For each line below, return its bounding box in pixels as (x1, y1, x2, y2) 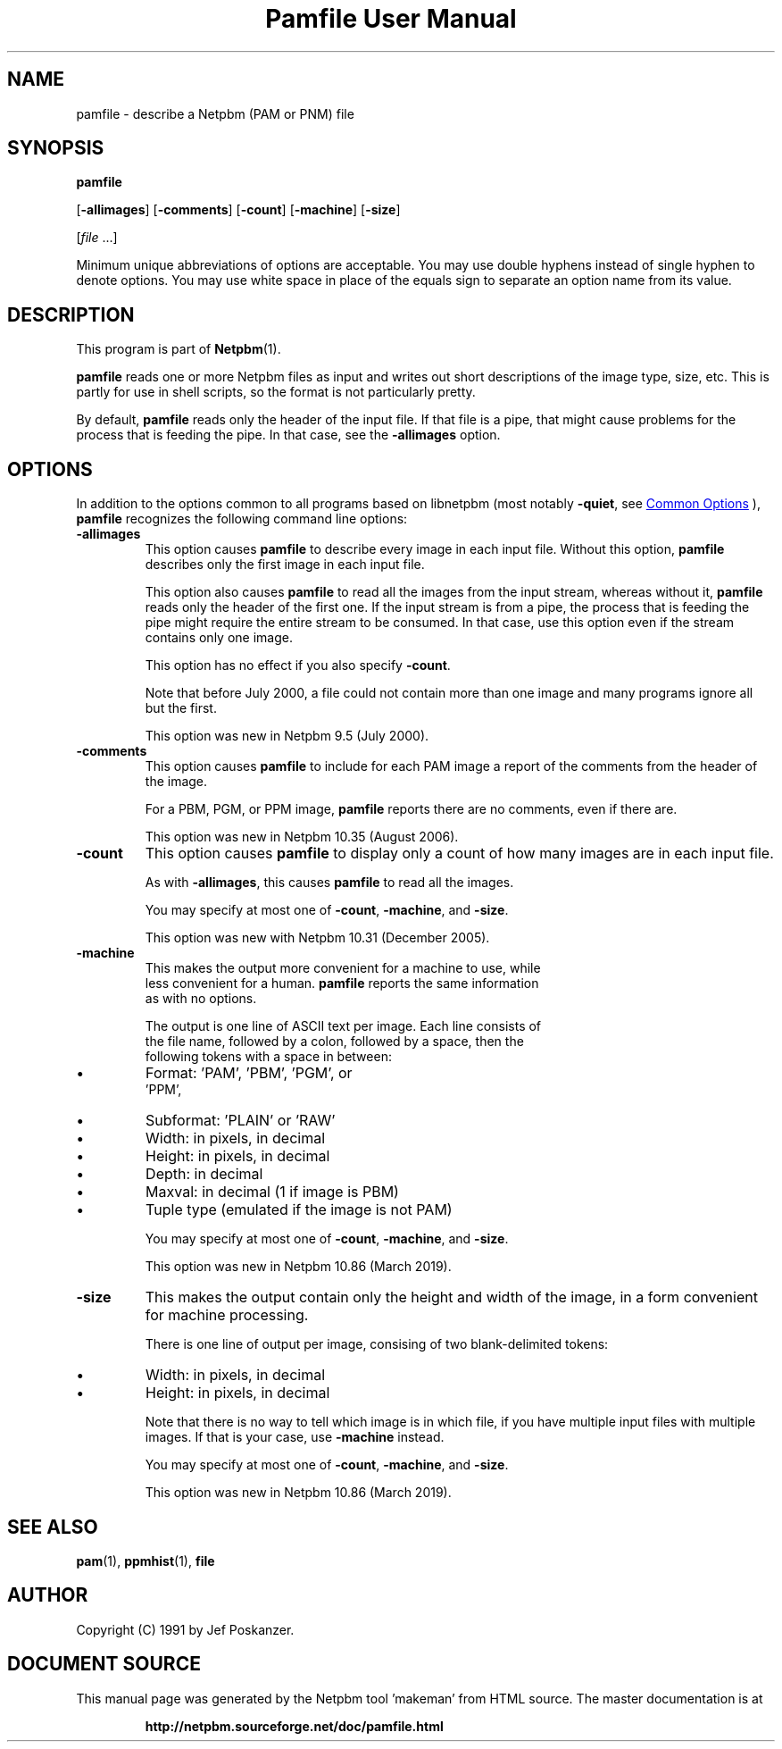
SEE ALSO (7, 1515, 98, 1538)
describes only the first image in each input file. (145, 556, 425, 573)
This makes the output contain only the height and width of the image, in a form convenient (145, 1288, 758, 1307)
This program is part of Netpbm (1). (76, 341, 281, 357)
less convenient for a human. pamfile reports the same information (145, 975, 539, 992)
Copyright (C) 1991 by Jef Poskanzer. (76, 1621, 295, 1637)
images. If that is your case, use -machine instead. (145, 1429, 445, 1445)
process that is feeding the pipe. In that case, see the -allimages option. (76, 427, 501, 443)
